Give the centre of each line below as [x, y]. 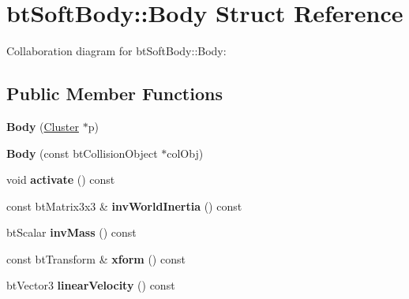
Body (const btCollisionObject [82, 153]
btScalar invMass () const [71, 232]
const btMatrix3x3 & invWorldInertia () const [124, 206]
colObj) [185, 153]
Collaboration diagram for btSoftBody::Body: [116, 51]
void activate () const [61, 179]
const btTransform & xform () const [96, 258]
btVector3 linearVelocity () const [91, 285]
